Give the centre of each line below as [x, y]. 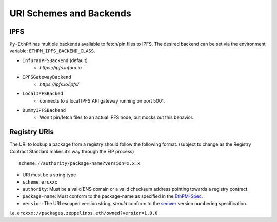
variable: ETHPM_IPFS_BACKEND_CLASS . [52, 51]
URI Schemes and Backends [71, 13]
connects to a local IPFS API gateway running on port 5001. [102, 100]
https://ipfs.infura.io [61, 68]
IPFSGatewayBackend [47, 77]
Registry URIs [32, 132]
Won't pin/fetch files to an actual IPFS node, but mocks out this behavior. [117, 117]
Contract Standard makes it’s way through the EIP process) [72, 151]
